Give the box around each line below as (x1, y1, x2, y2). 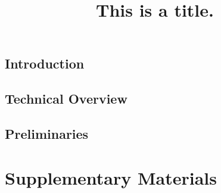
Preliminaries (5, 124, 89, 142)
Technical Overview (5, 89, 127, 108)
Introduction (5, 54, 85, 73)
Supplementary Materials (5, 165, 217, 189)
